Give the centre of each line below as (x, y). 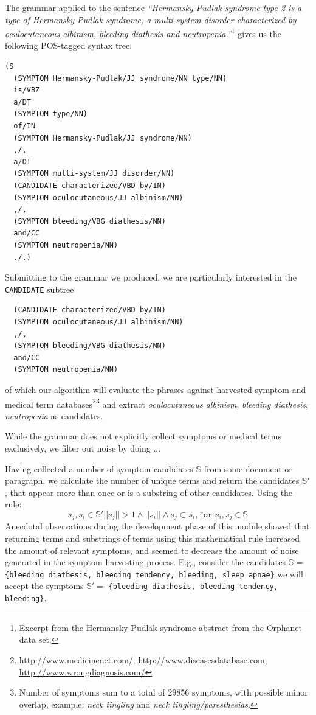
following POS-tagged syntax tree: (69, 45)
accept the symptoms (44, 586)
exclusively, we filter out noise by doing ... (83, 448)
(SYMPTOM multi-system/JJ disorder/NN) (94, 174)
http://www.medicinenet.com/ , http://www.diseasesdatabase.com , (143, 659)
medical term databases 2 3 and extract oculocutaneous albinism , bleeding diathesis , (156, 403)
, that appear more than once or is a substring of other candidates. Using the (149, 492)
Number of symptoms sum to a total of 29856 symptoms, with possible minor (163, 692)
